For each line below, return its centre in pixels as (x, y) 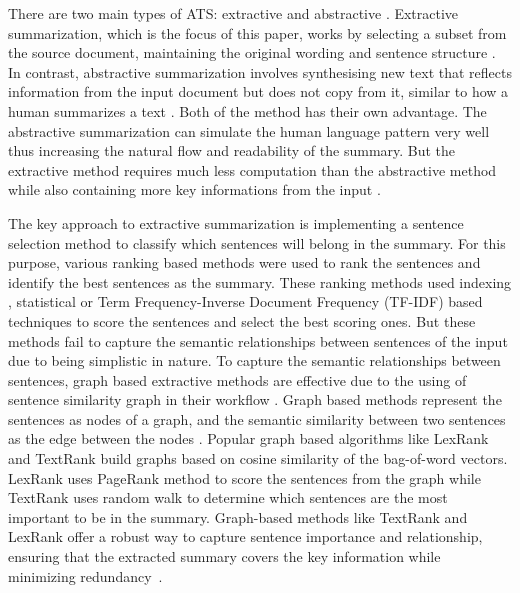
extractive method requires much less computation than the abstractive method (252, 169)
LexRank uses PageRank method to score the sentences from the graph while (244, 477)
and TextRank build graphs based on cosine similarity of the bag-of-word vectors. (258, 458)
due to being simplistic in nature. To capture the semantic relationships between (254, 360)
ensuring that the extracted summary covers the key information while (224, 556)
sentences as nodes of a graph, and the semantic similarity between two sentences (257, 418)
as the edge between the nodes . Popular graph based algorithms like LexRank (248, 438)
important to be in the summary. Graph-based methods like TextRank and (238, 516)
